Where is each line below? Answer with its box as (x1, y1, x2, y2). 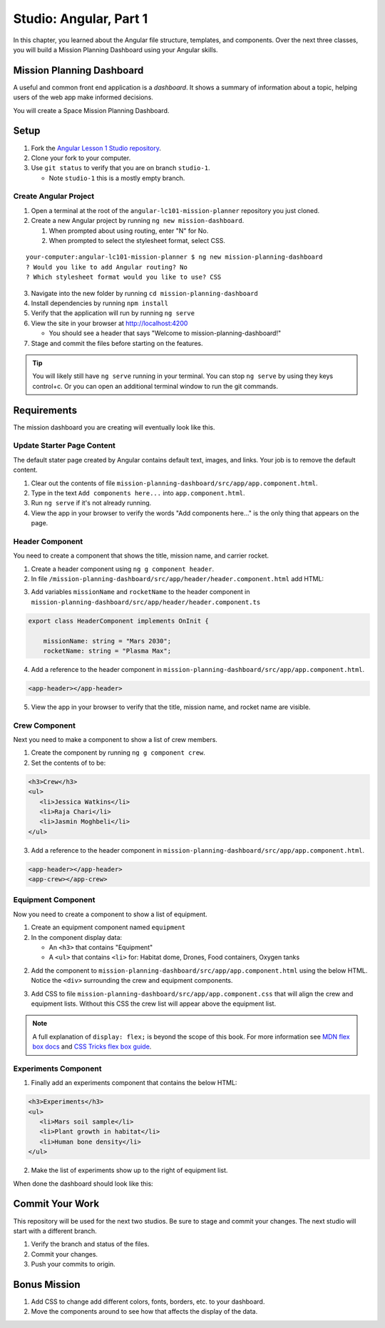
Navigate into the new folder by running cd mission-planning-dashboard (31, 289, 258, 297)
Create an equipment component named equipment (31, 923, 186, 932)
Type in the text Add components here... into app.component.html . (31, 488, 245, 497)
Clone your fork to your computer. (31, 154, 131, 162)
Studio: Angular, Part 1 (13, 11, 148, 26)
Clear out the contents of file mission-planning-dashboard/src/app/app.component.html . (31, 479, 318, 487)
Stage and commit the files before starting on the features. (31, 339, 203, 347)
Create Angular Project (13, 192, 95, 202)
